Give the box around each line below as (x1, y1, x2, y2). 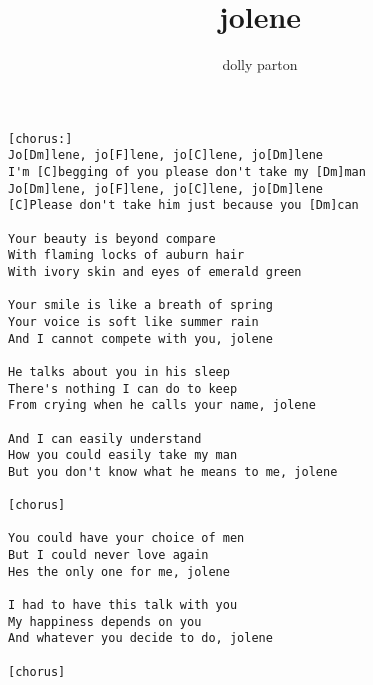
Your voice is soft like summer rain (8, 314, 259, 329)
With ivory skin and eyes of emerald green (8, 264, 302, 279)
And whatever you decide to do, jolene (8, 631, 273, 646)
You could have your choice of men (8, 531, 245, 546)
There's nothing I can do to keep (8, 381, 238, 396)
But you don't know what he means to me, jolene (8, 464, 338, 479)
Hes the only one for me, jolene (8, 564, 230, 579)
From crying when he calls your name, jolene (8, 398, 316, 413)
